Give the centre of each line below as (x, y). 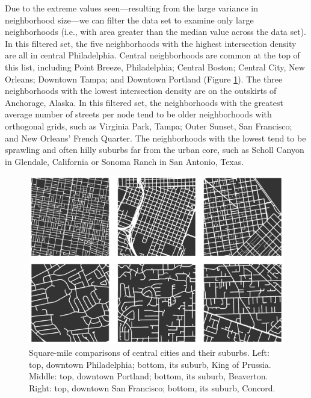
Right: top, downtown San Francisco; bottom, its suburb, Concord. (152, 388)
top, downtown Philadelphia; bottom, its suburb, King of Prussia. (150, 364)
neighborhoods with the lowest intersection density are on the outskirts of (141, 91)
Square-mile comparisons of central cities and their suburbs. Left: (149, 353)
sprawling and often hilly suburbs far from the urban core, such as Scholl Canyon (155, 150)
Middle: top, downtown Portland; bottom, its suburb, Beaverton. (149, 376)
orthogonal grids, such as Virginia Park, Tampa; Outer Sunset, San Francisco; (149, 126)
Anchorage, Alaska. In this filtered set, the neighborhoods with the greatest (144, 102)
